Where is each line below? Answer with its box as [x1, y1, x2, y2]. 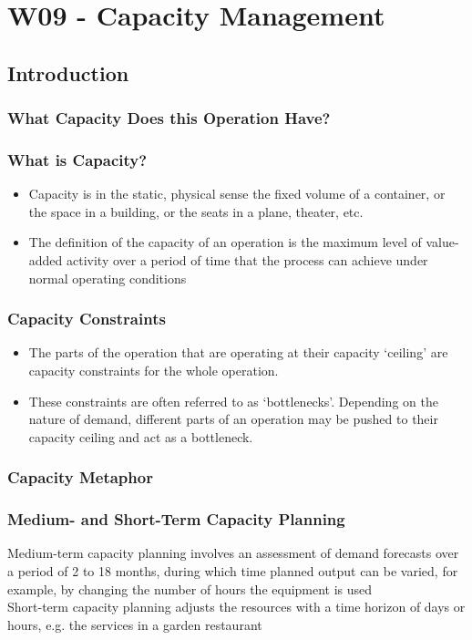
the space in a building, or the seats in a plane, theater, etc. [28, 201, 364, 221]
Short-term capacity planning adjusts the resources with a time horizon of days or [7, 597, 466, 616]
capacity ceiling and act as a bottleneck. [28, 427, 253, 446]
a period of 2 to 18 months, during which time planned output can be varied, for [7, 562, 458, 581]
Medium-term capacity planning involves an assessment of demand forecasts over [7, 543, 459, 563]
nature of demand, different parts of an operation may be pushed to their [28, 409, 438, 428]
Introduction [7, 58, 129, 87]
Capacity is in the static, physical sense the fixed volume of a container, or [28, 184, 446, 203]
